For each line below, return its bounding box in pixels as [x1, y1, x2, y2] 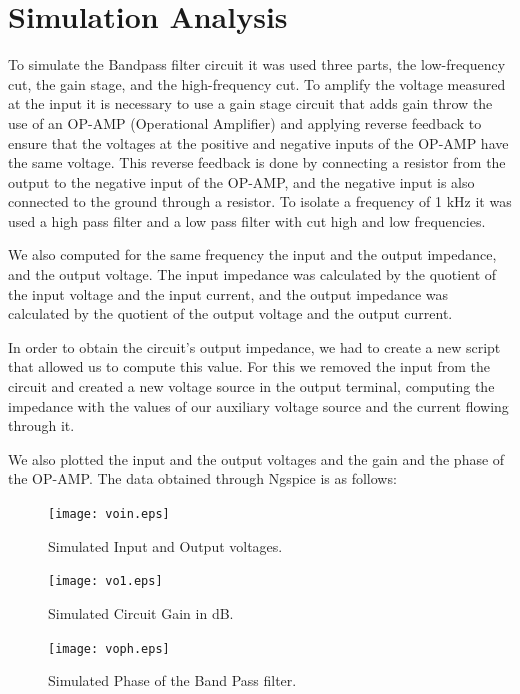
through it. [8, 415, 75, 436]
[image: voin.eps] [48, 507, 170, 521]
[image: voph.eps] [48, 641, 170, 656]
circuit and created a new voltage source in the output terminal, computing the [8, 376, 495, 397]
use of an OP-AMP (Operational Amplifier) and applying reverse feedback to [8, 112, 482, 133]
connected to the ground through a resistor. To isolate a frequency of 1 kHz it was [8, 191, 512, 212]
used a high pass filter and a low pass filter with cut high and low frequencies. [8, 210, 486, 231]
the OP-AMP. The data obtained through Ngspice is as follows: [8, 468, 397, 489]
